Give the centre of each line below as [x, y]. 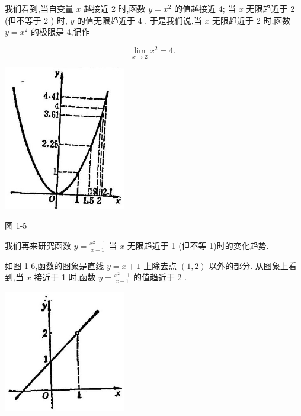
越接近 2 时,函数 [115, 8]
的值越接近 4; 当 [205, 8]
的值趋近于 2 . [160, 277]
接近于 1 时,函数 [65, 277]
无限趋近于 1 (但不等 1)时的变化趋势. [198, 245]
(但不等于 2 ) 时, [36, 20]
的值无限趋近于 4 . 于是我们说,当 [139, 20]
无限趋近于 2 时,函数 [252, 20]
